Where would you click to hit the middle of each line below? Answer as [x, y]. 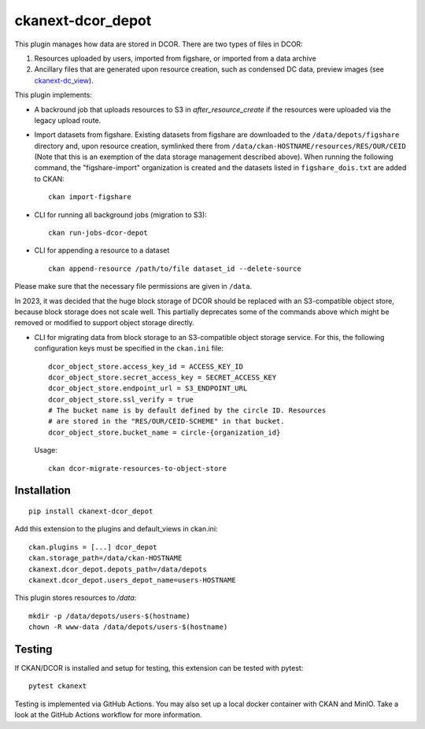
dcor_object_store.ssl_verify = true [121, 399]
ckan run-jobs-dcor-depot [98, 233]
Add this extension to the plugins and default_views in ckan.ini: [116, 529]
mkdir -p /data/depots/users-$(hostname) [109, 616]
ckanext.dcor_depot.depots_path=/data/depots [118, 569]
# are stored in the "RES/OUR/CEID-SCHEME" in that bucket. [166, 422]
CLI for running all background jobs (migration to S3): [121, 215]
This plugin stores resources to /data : [76, 598]
